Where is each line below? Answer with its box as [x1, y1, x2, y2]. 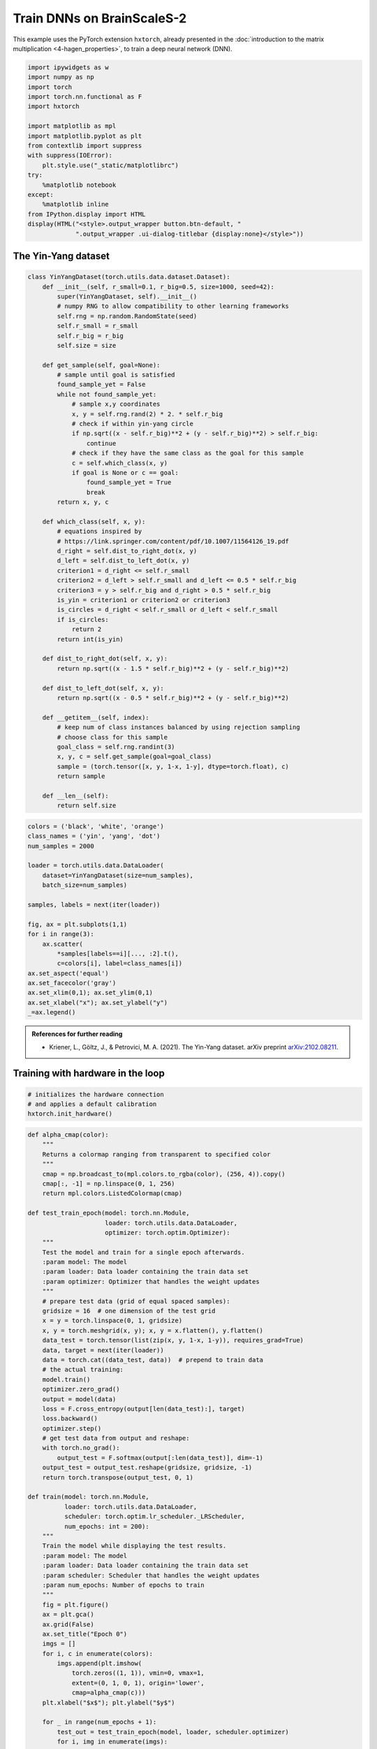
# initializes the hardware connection [27, 1090, 164, 1098]
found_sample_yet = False [57, 381, 146, 388]
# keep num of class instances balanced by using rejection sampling [57, 723, 300, 731]
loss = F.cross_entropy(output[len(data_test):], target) [42, 1405, 245, 1412]
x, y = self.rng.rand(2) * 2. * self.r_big [71, 410, 223, 418]
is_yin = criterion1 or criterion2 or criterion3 [57, 596, 230, 604]
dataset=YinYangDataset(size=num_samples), [42, 871, 193, 879]
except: [27, 191, 54, 199]
